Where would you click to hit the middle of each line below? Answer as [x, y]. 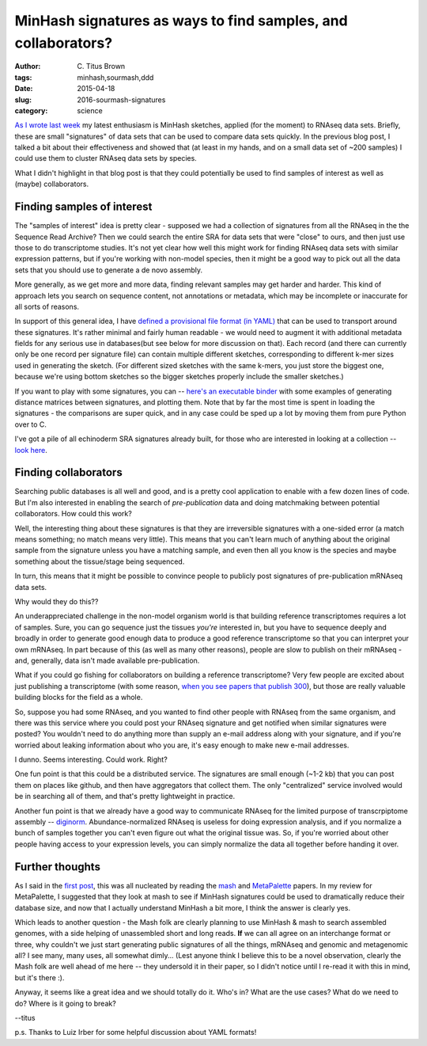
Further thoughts [57, 867]
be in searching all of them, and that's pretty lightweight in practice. [125, 797]
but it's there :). [40, 977]
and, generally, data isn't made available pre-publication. [107, 660]
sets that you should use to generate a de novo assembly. [109, 270]
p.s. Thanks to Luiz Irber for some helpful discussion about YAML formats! [136, 1033]
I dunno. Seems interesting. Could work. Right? [91, 759]
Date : [24, 89]
